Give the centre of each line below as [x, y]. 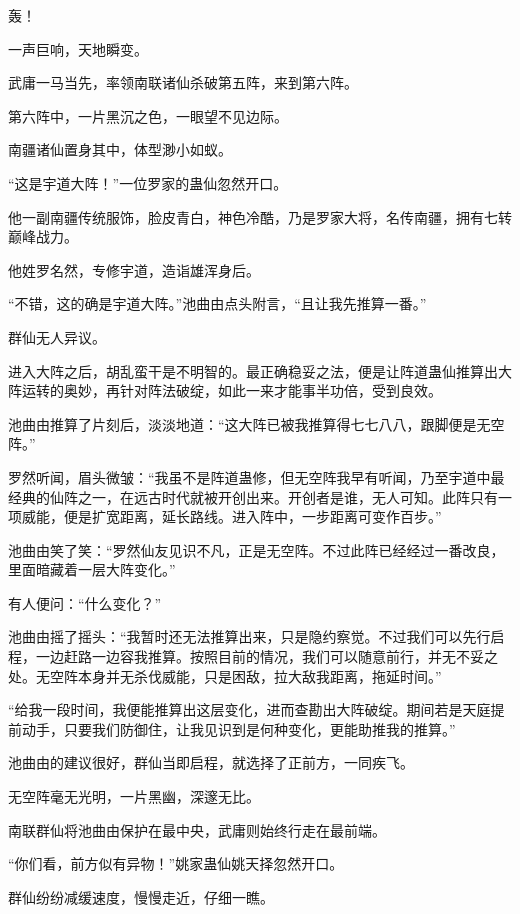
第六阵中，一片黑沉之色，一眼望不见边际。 [148, 115]
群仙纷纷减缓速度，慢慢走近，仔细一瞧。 [141, 896]
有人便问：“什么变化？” [85, 602]
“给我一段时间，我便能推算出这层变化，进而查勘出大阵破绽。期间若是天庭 [249, 709]
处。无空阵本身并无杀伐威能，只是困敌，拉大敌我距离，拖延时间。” [225, 675]
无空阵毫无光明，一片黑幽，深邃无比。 [134, 796]
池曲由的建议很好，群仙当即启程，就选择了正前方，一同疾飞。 [211, 762]
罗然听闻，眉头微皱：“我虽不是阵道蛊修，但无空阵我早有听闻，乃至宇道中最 [256, 476]
